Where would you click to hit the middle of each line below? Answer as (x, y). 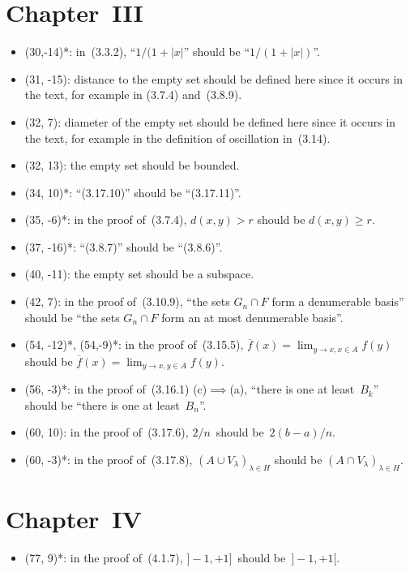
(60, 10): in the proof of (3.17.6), (107, 432)
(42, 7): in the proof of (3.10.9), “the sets (127, 301)
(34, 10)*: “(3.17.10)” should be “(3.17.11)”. (133, 192)
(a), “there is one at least (292, 389)
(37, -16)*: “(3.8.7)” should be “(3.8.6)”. (124, 246)
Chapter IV (74, 518)
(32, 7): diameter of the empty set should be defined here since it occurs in (210, 121)
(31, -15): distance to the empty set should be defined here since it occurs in (214, 78)
